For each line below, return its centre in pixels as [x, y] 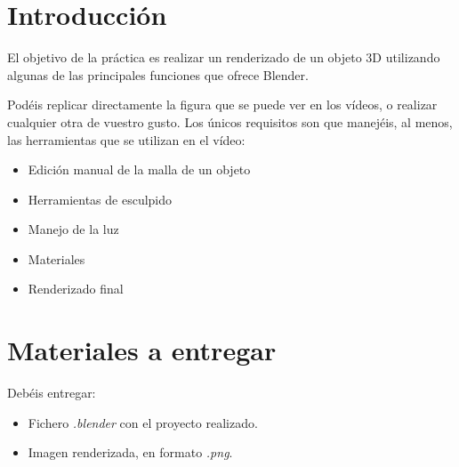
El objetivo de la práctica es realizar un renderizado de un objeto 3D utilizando [224, 57]
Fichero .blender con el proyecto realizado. [143, 422]
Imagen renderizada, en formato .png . [130, 452]
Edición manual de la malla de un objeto [139, 169]
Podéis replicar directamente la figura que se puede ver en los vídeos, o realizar [222, 105]
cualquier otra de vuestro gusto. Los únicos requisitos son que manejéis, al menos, [230, 121]
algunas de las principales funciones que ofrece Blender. [158, 74]
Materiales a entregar [142, 350]
